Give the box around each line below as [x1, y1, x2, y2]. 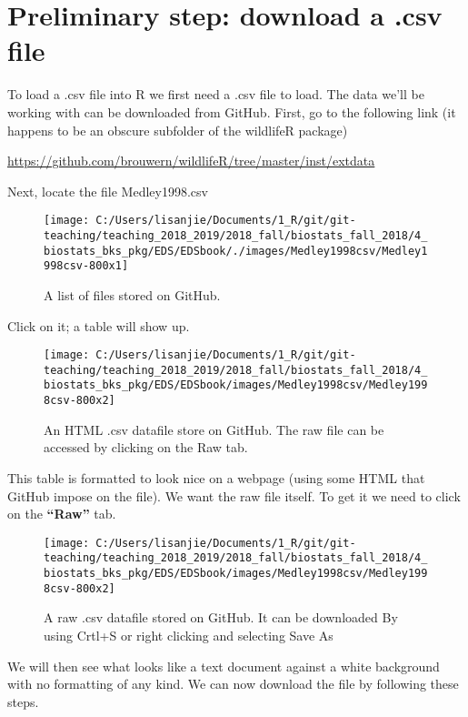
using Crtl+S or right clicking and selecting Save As [44, 625, 334, 644]
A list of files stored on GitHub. [44, 285, 221, 304]
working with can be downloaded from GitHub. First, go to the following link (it [7, 102, 456, 121]
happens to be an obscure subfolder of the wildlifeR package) [7, 120, 348, 139]
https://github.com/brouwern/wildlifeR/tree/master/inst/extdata [7, 151, 375, 170]
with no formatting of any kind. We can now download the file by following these [7, 674, 459, 693]
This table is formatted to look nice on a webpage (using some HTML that [7, 468, 425, 487]
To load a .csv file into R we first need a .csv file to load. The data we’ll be [7, 85, 424, 104]
